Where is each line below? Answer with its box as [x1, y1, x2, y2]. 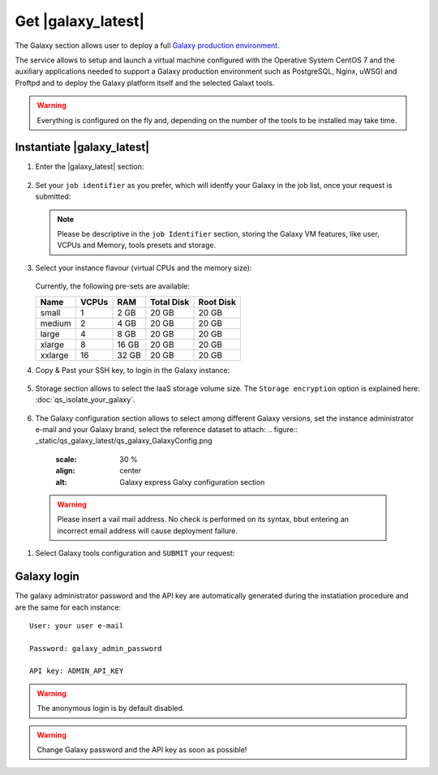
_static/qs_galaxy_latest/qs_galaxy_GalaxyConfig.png [35, 436, 213, 446]
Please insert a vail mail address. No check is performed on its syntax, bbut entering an [57, 515, 349, 525]
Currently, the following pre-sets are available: [35, 281, 191, 291]
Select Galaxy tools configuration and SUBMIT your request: [35, 548, 235, 559]
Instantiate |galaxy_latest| [15, 140, 150, 154]
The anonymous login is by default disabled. [36, 704, 185, 713]
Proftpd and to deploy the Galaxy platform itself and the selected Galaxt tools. [15, 78, 275, 88]
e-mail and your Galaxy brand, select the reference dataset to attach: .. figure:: [35, 425, 298, 435]
